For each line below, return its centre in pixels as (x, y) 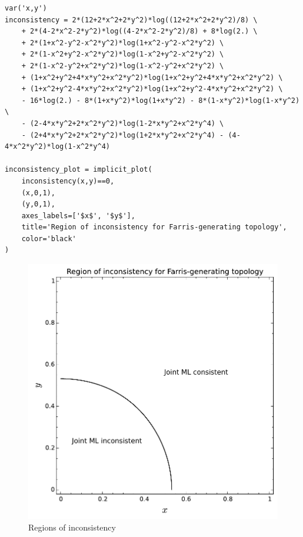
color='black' (49, 239)
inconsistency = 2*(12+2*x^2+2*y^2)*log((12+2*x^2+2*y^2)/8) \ (131, 20)
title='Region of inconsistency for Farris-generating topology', (154, 227)
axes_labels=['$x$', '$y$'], (78, 216)
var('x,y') (26, 8)
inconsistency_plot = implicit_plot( (79, 170)
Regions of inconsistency (72, 527)
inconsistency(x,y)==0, (68, 181)
